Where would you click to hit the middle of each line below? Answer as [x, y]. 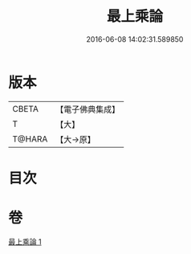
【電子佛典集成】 [88, 109]
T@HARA [30, 139]
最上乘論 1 [25, 241]
